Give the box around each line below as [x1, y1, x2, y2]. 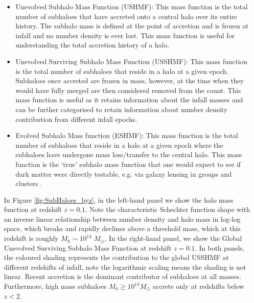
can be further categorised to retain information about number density [15, 104, 228, 114]
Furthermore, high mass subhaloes [4, 281, 107, 291]
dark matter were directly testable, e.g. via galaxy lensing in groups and [15, 168, 232, 179]
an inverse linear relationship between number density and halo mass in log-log [4, 213, 241, 224]
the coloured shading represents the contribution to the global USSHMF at [4, 252, 229, 262]
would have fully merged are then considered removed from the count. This [15, 85, 241, 95]
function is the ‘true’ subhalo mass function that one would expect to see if [15, 159, 241, 169]
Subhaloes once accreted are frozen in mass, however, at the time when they [15, 75, 244, 86]
